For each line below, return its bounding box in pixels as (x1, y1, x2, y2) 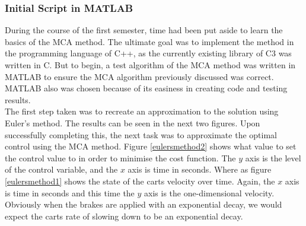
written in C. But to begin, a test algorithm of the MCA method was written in (5, 59, 296, 71)
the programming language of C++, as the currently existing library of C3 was (5, 47, 292, 59)
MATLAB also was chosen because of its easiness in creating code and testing (5, 82, 288, 94)
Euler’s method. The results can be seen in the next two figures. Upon (5, 116, 260, 129)
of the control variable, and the (5, 163, 118, 176)
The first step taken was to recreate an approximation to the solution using (5, 105, 279, 117)
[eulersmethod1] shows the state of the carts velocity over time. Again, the (5, 174, 275, 187)
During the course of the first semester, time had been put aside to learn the (5, 24, 283, 36)
